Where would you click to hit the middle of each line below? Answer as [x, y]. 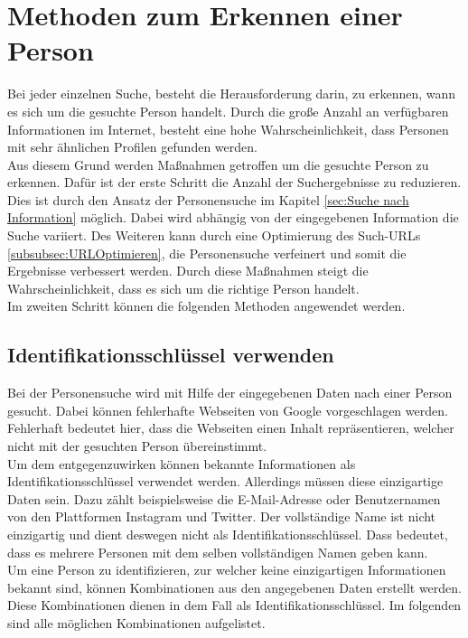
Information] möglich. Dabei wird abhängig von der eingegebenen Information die [233, 217]
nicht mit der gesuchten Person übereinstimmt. [137, 446]
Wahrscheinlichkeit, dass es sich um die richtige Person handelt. [183, 288]
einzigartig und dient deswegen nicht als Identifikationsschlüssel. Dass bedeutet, [228, 534]
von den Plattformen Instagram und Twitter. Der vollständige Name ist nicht [222, 516]
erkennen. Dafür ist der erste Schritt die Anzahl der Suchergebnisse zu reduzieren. [234, 182]
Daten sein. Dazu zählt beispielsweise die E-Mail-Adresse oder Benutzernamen [224, 498]
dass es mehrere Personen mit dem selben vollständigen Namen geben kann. [218, 552]
